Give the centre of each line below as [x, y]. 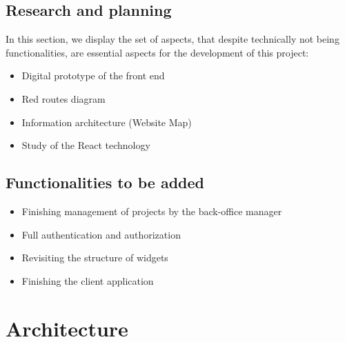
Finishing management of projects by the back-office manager [152, 211]
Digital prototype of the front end [93, 76]
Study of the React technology [86, 145]
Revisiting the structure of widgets [95, 258]
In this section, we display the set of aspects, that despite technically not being [172, 39]
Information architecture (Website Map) [107, 122]
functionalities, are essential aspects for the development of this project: [157, 52]
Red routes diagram [63, 98]
